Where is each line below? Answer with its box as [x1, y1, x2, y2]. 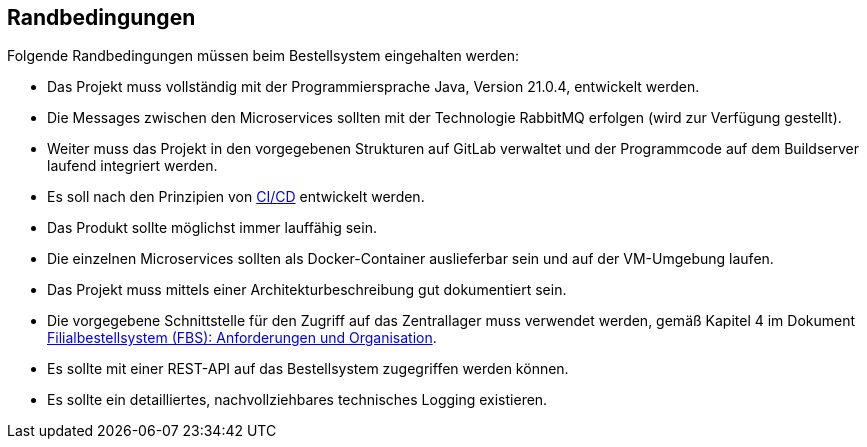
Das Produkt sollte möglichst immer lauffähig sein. [47, 219, 377, 237]
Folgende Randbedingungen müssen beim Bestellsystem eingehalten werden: [7, 47, 520, 65]
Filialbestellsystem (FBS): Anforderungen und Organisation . [47, 329, 437, 347]
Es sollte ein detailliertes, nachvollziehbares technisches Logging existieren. [47, 391, 548, 409]
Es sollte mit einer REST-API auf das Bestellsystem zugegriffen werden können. [47, 360, 569, 378]
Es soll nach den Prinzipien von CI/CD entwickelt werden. [47, 188, 425, 206]
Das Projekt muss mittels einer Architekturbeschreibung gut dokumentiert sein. [47, 281, 567, 299]
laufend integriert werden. [47, 157, 218, 175]
